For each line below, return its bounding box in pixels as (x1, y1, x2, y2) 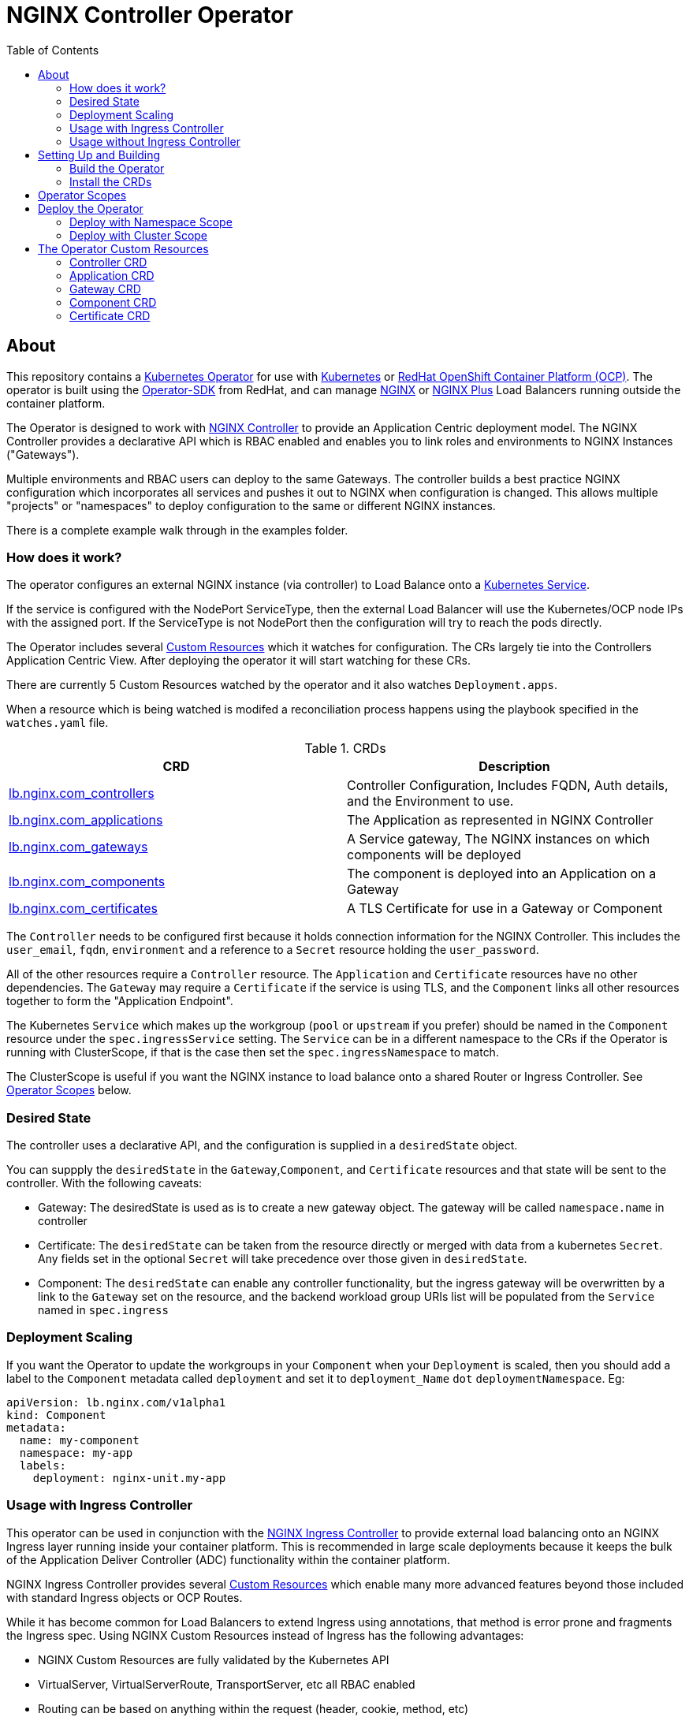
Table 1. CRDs (304, 740, 386, 757)
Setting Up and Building (38, 147, 161, 162)
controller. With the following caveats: (6, 1176, 203, 1190)
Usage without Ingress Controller (69, 134, 240, 148)
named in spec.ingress (38, 1303, 169, 1317)
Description (479, 758, 550, 775)
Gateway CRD (69, 281, 141, 296)
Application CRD (69, 268, 155, 282)
